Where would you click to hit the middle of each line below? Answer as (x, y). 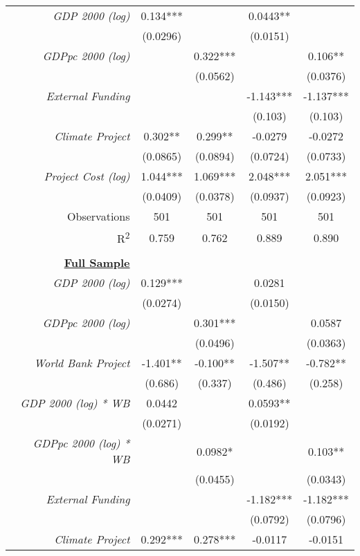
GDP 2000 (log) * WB (75, 403)
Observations (99, 216)
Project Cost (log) (87, 176)
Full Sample (97, 263)
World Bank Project (82, 363)
